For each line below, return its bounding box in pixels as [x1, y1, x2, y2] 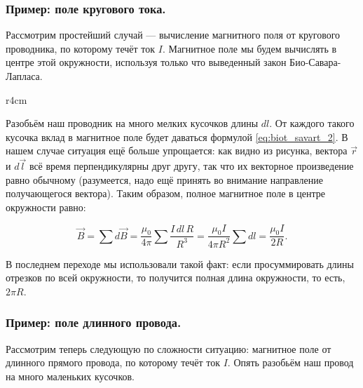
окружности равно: [6, 199, 86, 214]
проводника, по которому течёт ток [6, 41, 156, 55]
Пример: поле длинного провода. [6, 314, 181, 331]
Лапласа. [6, 69, 43, 83]
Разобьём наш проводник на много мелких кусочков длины [6, 116, 259, 131]
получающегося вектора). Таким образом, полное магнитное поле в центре [6, 186, 326, 201]
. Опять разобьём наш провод [227, 355, 354, 370]
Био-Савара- [289, 55, 341, 69]
